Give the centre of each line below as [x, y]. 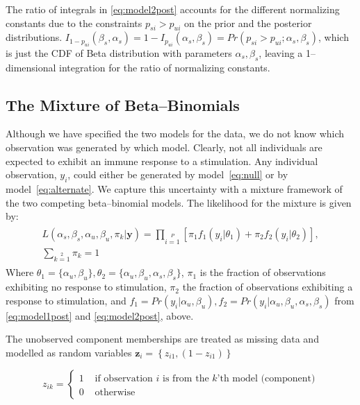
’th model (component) [266, 378]
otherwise [115, 392]
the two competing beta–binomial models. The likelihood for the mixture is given [179, 202]
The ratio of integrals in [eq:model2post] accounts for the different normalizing [173, 9]
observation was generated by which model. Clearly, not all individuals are [164, 147]
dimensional [31, 67]
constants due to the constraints [74, 23]
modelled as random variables [69, 352]
